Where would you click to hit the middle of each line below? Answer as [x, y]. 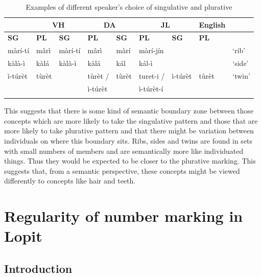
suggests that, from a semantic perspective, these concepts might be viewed [122, 170]
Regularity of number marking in [124, 216]
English [212, 24]
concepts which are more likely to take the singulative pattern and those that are [131, 120]
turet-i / [152, 75]
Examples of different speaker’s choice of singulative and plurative [129, 7]
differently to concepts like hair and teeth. [70, 181]
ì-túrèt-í [151, 88]
